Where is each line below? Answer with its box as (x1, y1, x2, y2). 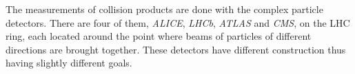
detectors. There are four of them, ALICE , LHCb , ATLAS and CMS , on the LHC (6, 15, 350, 29)
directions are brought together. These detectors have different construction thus (6, 42, 346, 56)
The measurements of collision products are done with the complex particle (6, 2, 323, 16)
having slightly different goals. (6, 56, 132, 70)
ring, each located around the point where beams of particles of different (6, 29, 312, 43)
